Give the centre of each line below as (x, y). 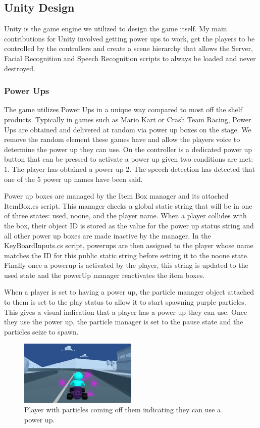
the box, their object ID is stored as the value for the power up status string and (129, 225)
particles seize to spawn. (41, 331)
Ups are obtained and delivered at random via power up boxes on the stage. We (128, 129)
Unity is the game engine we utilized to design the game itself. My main (116, 29)
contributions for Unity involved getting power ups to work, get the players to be (129, 38)
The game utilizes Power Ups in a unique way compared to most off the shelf (123, 109)
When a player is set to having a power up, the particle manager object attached (129, 292)
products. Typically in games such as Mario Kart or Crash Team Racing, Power (128, 119)
